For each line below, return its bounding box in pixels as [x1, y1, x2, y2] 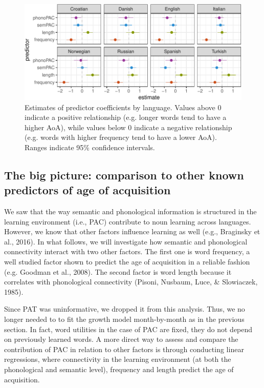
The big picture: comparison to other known [4, 167, 244, 182]
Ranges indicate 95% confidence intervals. [25, 141, 155, 152]
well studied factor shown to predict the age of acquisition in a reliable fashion [4, 256, 250, 267]
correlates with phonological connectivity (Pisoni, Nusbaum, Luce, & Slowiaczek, [4, 276, 258, 287]
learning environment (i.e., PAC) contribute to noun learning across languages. [4, 216, 251, 227]
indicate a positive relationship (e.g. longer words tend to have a [25, 112, 227, 122]
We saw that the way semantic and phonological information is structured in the [4, 206, 257, 217]
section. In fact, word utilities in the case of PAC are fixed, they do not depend [4, 323, 253, 334]
